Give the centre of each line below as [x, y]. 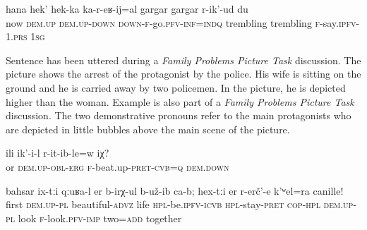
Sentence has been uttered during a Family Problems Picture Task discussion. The [183, 60]
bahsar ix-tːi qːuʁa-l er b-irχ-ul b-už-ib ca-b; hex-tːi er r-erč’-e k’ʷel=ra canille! [175, 190]
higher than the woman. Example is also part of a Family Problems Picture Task [180, 101]
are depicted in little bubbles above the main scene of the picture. [148, 129]
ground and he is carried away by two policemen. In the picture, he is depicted [176, 87]
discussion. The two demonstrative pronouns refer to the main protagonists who [179, 115]
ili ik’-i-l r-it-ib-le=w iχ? [58, 153]
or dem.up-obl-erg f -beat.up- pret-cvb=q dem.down [118, 166]
